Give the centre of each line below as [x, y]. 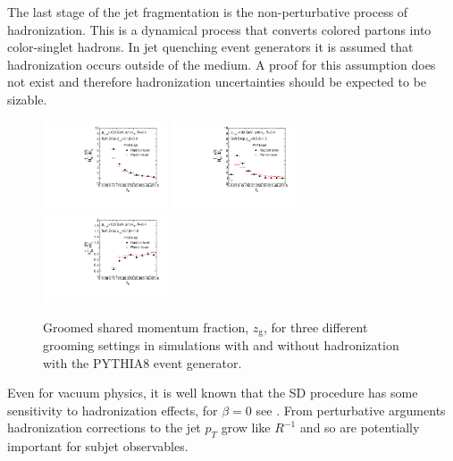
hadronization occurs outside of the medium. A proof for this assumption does [222, 64]
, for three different [316, 327]
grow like [246, 427]
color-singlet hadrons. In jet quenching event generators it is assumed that [210, 47]
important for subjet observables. [98, 446]
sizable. [27, 99]
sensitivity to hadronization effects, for [113, 410]
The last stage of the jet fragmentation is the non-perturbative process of [208, 12]
